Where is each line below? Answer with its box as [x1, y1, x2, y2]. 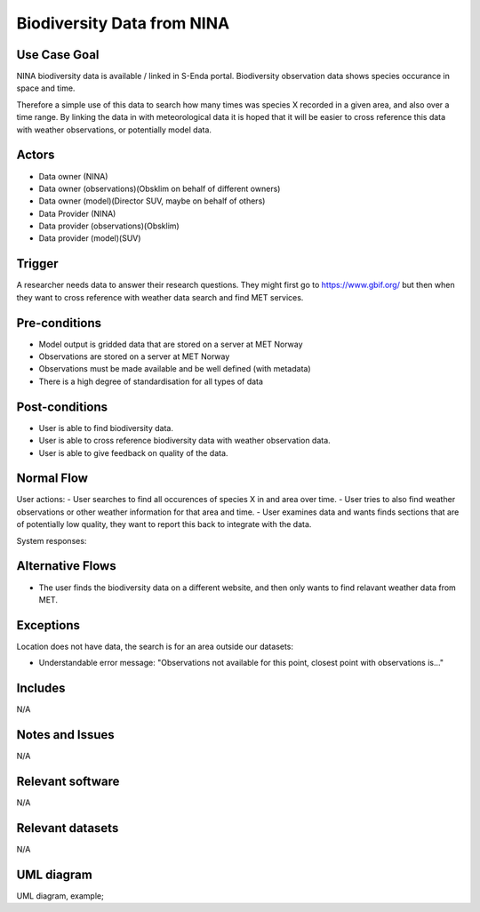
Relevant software [16, 773, 120, 788]
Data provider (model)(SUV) [38, 233, 141, 244]
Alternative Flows [16, 558, 116, 573]
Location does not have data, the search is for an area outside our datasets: [16, 641, 293, 652]
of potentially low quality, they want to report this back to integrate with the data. [16, 519, 312, 530]
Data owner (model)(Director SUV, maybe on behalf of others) [38, 196, 266, 206]
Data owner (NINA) [38, 171, 108, 181]
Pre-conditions [16, 316, 102, 331]
